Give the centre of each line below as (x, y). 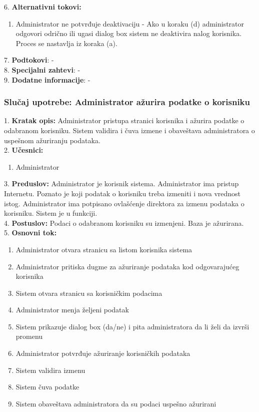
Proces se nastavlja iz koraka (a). (66, 43)
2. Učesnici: (24, 150)
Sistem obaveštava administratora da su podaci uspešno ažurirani (116, 403)
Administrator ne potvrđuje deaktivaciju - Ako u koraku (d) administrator (130, 23)
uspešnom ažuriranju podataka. (52, 140)
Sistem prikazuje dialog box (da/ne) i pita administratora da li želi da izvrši (132, 326)
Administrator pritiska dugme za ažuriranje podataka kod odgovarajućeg (127, 266)
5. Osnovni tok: (30, 233)
